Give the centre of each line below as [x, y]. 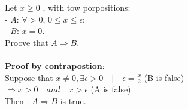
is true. [73, 100]
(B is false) [164, 77]
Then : [17, 100]
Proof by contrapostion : [55, 65]
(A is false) [111, 89]
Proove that [27, 42]
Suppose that [29, 77]
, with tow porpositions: [87, 7]
